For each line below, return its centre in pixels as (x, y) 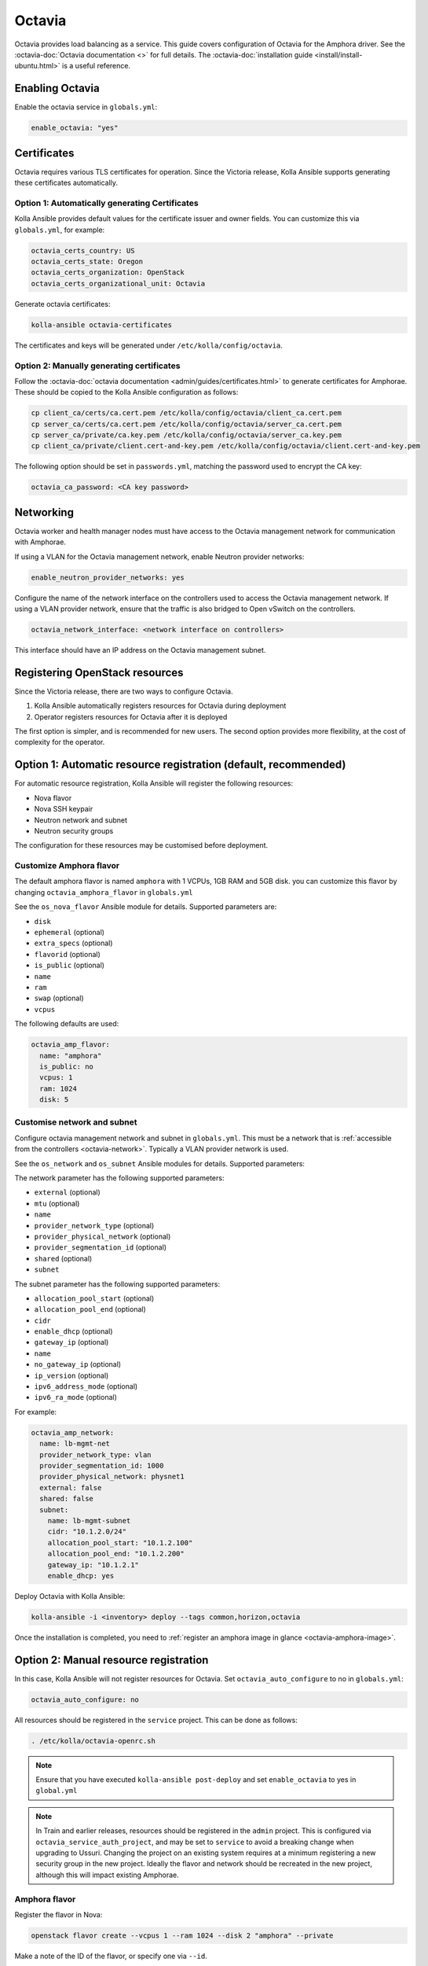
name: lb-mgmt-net (75, 1444)
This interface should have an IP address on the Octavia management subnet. (140, 650)
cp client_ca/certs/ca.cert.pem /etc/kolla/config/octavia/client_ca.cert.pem (186, 413)
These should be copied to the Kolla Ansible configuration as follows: (126, 392)
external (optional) (68, 1192)
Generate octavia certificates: (62, 304)
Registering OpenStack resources (99, 672)
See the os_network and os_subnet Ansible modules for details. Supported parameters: (160, 1163)
